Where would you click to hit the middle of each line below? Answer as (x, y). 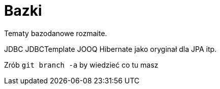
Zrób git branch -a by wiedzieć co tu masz (81, 65)
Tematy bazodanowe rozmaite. (56, 33)
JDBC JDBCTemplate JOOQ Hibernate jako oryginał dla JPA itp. (111, 49)
